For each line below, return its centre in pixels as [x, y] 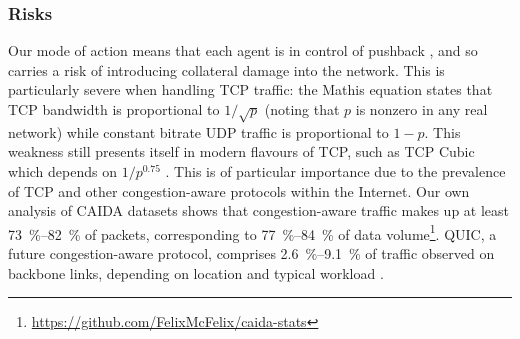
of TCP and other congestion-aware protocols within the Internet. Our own [239, 190]
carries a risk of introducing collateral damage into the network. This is [226, 69]
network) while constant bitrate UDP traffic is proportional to [198, 131]
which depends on [62, 170]
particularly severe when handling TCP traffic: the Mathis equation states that [250, 89]
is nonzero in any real [421, 109]
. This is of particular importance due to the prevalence [335, 170]
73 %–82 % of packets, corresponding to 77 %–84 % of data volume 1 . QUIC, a [252, 232]
